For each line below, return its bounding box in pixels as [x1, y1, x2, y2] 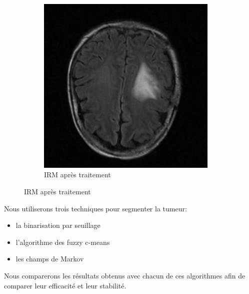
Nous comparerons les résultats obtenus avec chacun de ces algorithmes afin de [4, 270, 245, 280]
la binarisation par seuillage [15, 220, 100, 230]
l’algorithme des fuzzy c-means [15, 236, 110, 247]
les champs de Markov [15, 253, 84, 264]
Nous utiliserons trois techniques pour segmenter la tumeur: [4, 203, 187, 213]
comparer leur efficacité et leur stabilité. [4, 280, 126, 290]
